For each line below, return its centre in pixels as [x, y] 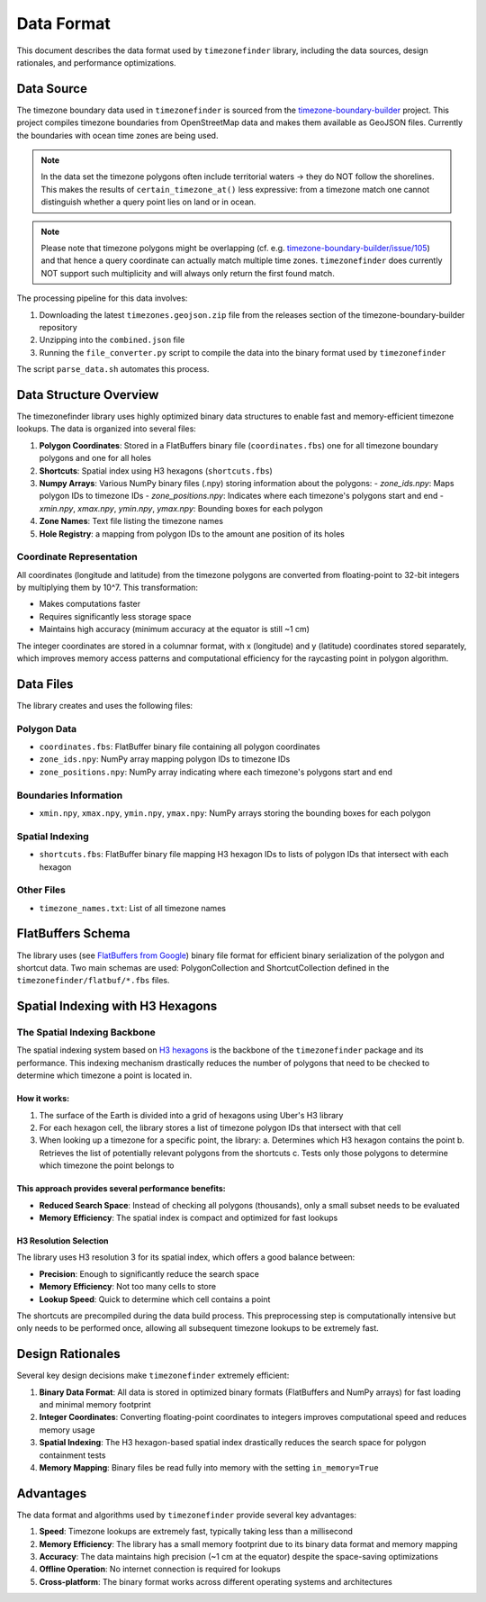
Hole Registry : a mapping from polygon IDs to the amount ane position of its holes [192, 534]
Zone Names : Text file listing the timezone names [131, 521]
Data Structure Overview [88, 395]
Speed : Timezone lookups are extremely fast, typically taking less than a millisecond [196, 1532]
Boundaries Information [70, 795]
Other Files [41, 890]
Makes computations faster [90, 604]
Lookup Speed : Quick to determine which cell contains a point [155, 1299]
